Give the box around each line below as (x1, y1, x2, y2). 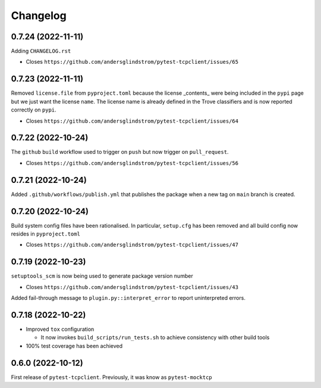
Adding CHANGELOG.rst (11, 48, 71, 55)
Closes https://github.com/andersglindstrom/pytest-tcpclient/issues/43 (26, 283, 239, 290)
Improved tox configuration (26, 325, 95, 333)
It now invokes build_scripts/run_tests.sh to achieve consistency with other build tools (40, 334, 270, 341)
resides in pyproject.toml (11, 230, 80, 238)
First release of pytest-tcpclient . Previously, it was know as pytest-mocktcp (11, 373, 212, 381)
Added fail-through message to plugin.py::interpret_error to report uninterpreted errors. (11, 294, 246, 302)
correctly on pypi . (11, 106, 56, 113)
